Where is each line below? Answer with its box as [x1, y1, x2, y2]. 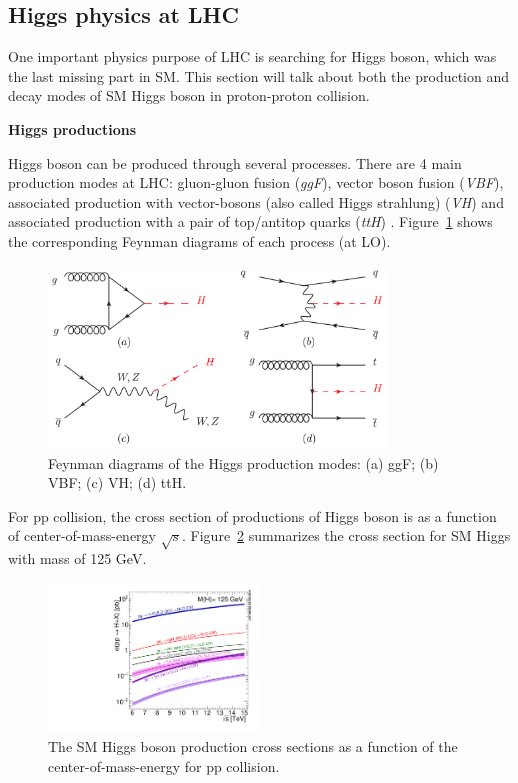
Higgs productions [8, 118, 137, 139]
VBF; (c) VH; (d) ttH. [48, 472, 187, 493]
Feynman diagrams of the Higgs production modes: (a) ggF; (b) [48, 452, 439, 473]
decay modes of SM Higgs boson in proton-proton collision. [8, 85, 370, 106]
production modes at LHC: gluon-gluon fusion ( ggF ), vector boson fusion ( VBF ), [8, 172, 504, 193]
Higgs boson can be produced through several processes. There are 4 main [8, 152, 462, 173]
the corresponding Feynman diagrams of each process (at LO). [8, 230, 391, 251]
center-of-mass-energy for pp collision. [48, 755, 280, 776]
